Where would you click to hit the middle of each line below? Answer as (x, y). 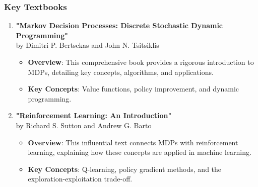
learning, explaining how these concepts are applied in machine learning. (140, 152)
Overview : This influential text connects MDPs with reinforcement (133, 142)
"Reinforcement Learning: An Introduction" (94, 115)
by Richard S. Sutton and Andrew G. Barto (84, 125)
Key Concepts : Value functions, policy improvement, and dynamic (133, 89)
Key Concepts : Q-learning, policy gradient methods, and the (125, 169)
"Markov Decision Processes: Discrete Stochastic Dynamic (119, 25)
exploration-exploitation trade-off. (80, 179)
